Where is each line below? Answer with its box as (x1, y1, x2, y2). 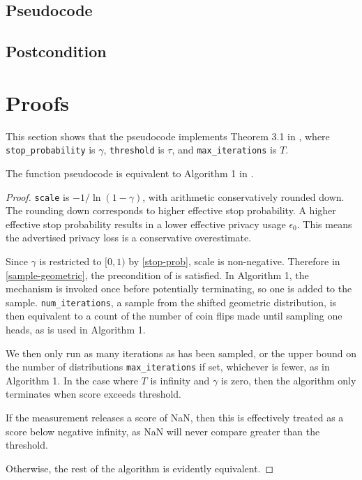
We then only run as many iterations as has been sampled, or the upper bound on (6, 345, 357, 360)
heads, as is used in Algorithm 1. (6, 322, 146, 336)
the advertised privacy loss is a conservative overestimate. (6, 230, 252, 245)
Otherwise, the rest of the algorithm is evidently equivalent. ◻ (6, 460, 274, 475)
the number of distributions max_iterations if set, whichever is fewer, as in (6, 359, 330, 374)
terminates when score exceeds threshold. (6, 387, 181, 401)
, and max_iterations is (172, 142, 277, 157)
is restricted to (39, 253, 102, 268)
